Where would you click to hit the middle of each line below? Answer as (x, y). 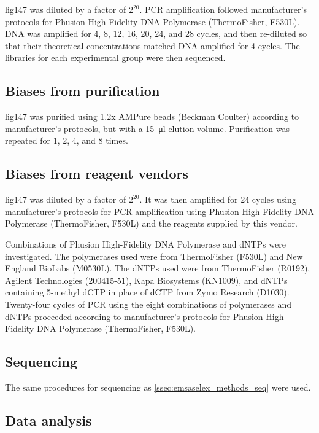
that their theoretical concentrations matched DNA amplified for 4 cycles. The (152, 45)
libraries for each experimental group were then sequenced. (115, 57)
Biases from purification (83, 91)
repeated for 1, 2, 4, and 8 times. (67, 140)
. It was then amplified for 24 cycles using (218, 199)
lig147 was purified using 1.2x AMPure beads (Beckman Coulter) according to (152, 116)
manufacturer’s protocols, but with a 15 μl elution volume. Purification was (147, 128)
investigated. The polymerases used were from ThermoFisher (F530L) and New (154, 256)
